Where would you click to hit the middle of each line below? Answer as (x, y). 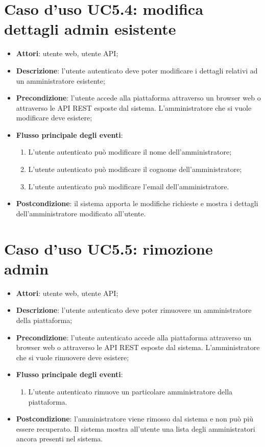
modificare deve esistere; (54, 118)
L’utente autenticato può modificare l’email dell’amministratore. (129, 186)
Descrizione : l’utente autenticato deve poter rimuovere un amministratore (134, 310)
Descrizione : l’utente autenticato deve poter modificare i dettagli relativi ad (137, 70)
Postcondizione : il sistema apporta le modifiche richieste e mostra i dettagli (137, 203)
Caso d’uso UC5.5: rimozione (109, 248)
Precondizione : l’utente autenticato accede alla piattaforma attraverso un (134, 337)
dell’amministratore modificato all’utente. (81, 213)
